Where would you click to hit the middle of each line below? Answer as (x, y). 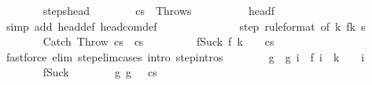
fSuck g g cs (100, 72)
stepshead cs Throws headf (158, 10)
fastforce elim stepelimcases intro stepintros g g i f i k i (185, 56)
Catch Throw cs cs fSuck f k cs (158, 41)
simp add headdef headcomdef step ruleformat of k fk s (186, 26)
